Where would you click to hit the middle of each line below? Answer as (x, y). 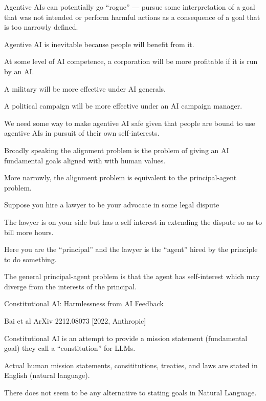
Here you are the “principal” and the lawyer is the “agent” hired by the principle (131, 249)
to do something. (30, 259)
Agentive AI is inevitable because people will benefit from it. (99, 44)
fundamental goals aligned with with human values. (85, 160)
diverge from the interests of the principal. (70, 286)
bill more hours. (29, 232)
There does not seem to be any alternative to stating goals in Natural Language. (130, 393)
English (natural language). (47, 375)
